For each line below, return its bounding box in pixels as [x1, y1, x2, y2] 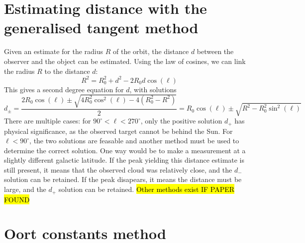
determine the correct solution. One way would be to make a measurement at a [4, 145, 246, 155]
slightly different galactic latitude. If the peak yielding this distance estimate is [4, 155, 245, 165]
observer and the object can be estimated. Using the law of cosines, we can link [4, 56, 246, 66]
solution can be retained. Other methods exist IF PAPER [58, 184, 235, 194]
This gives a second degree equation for [4, 84, 124, 94]
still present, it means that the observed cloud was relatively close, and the [4, 164, 232, 175]
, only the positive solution [140, 116, 222, 126]
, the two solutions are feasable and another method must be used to [29, 135, 239, 146]
